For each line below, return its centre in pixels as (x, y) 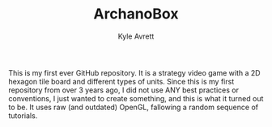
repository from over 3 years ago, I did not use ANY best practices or (123, 90)
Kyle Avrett (136, 36)
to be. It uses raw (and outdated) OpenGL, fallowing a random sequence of (134, 107)
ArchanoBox (136, 14)
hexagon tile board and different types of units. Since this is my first (121, 81)
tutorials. (23, 115)
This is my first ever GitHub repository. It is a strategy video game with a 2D (134, 72)
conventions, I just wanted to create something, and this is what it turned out (136, 98)
